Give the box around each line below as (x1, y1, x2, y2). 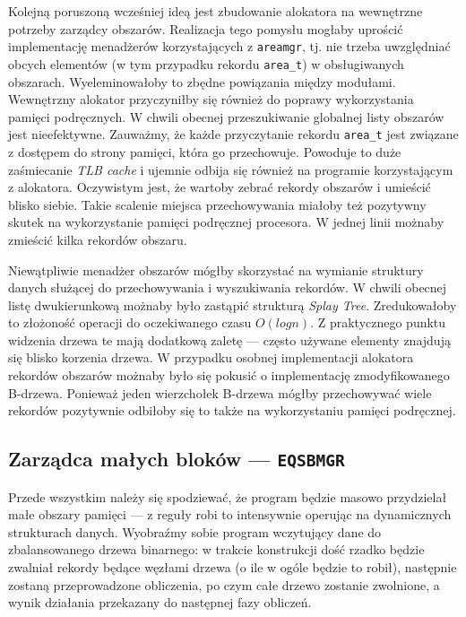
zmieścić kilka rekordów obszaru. (8, 230, 187, 248)
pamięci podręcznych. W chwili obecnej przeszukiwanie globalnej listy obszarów (8, 107, 444, 126)
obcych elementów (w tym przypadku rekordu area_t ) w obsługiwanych (8, 54, 404, 73)
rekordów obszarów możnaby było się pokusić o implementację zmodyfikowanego (8, 366, 450, 385)
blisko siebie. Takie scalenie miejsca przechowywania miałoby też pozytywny (8, 195, 427, 213)
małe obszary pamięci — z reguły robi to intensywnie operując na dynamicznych (8, 505, 452, 524)
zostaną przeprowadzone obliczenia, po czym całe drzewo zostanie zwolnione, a (8, 575, 440, 594)
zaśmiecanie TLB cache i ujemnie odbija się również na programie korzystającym (8, 160, 453, 178)
